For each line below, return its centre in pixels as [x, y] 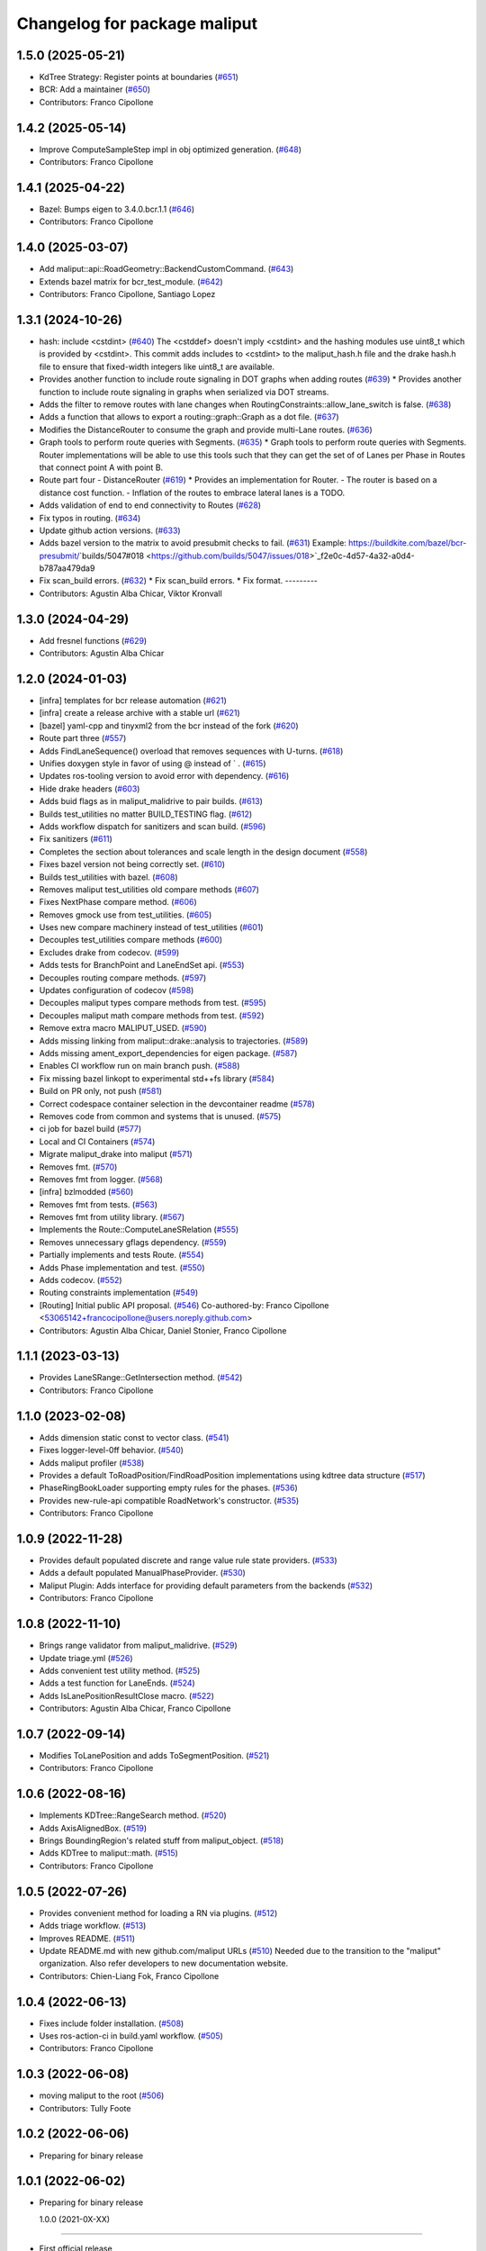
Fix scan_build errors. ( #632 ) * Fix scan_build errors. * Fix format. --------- [179, 581]
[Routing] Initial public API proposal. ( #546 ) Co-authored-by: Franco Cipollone [184, 1305]
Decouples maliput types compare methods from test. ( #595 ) [153, 1003]
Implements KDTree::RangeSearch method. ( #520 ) [133, 1815]
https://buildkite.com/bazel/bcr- [407, 543]
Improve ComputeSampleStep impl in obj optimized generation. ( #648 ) [170, 149]
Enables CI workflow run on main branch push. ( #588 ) [139, 1066]
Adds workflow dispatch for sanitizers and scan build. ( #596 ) [153, 826]
